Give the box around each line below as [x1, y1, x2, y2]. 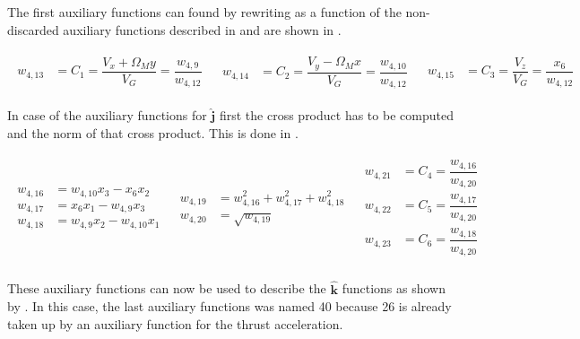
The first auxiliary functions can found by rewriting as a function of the [7, 3, 402, 21]
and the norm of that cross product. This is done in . [7, 123, 299, 142]
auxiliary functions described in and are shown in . [63, 20, 342, 39]
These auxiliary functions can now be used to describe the [7, 279, 326, 298]
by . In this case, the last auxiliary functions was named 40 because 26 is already [7, 297, 452, 316]
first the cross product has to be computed [219, 106, 454, 125]
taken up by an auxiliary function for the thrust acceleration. [7, 314, 343, 333]
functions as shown [342, 279, 446, 298]
